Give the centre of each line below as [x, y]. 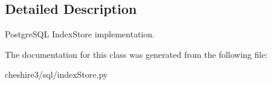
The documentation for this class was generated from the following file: [136, 54]
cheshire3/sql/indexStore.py [57, 74]
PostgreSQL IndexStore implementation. [80, 34]
